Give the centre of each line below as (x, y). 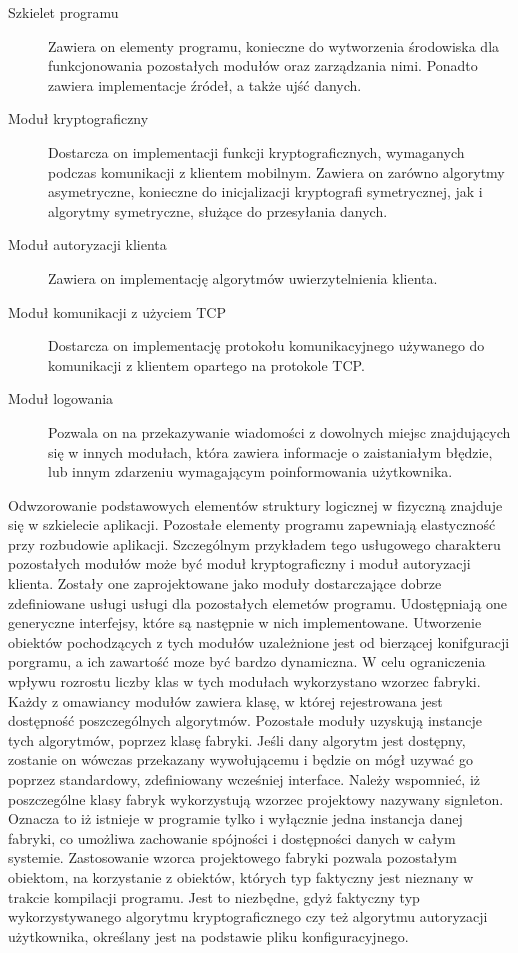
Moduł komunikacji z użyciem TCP (117, 311)
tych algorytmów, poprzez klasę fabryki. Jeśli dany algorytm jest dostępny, (237, 739)
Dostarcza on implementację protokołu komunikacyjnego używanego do (266, 345)
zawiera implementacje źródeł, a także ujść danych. (205, 84)
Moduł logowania (61, 398)
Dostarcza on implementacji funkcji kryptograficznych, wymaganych (256, 151)
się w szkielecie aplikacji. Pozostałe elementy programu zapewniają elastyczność (252, 524)
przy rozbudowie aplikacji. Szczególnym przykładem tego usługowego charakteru (254, 543)
